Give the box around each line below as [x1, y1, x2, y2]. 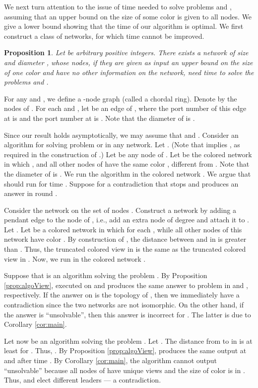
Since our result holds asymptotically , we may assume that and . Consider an [4, 129, 239, 140]
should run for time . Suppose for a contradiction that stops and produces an [4, 178, 239, 189]
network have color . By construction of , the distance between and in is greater [4, 234, 247, 244]
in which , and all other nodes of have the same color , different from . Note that [4, 159, 250, 169]
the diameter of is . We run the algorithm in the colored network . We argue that [4, 168, 251, 179]
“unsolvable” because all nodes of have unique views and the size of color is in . [4, 365, 245, 375]
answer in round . [4, 188, 58, 198]
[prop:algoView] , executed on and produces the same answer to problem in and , [4, 280, 248, 290]
